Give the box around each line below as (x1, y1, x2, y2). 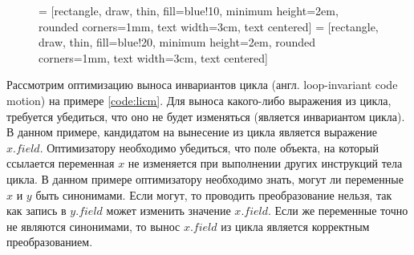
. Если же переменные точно (268, 202, 408, 219)
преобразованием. (6, 233, 93, 250)
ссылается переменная (6, 155, 115, 172)
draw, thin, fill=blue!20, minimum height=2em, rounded (39, 34, 316, 51)
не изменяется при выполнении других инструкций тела (128, 155, 403, 172)
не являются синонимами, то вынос (6, 217, 181, 234)
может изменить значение (106, 202, 231, 219)
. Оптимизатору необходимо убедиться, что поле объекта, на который (39, 139, 379, 156)
